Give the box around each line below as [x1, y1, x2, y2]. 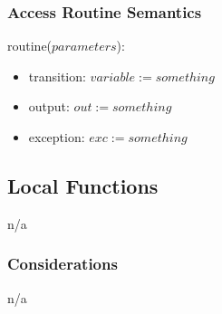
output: [28, 97, 70, 116]
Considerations [7, 252, 118, 275]
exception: [28, 128, 85, 146]
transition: [28, 66, 86, 85]
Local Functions [7, 171, 159, 199]
